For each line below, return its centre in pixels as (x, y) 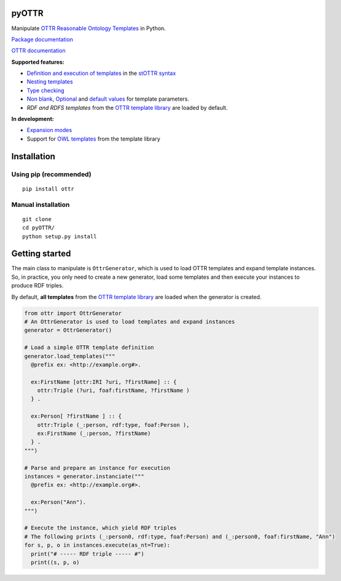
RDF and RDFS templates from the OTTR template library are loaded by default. (127, 107)
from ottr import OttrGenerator (73, 313)
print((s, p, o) (55, 562)
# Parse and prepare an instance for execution (97, 468)
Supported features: (38, 62)
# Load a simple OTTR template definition (89, 348)
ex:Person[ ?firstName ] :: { (76, 416)
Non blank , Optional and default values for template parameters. (108, 99)
